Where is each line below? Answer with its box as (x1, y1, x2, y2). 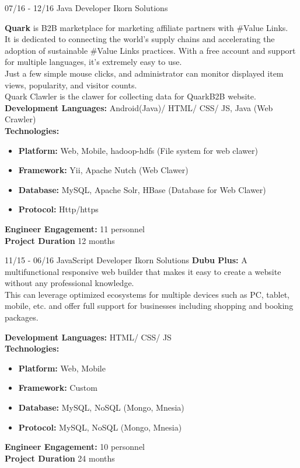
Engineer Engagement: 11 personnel (5, 222, 145, 235)
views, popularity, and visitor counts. (5, 78, 137, 91)
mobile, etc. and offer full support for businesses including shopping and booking (5, 300, 294, 312)
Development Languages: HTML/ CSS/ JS (5, 331, 172, 343)
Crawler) (5, 113, 36, 125)
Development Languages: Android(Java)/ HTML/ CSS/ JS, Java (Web (5, 101, 273, 113)
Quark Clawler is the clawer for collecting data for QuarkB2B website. (5, 90, 256, 102)
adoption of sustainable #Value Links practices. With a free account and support (5, 44, 296, 56)
